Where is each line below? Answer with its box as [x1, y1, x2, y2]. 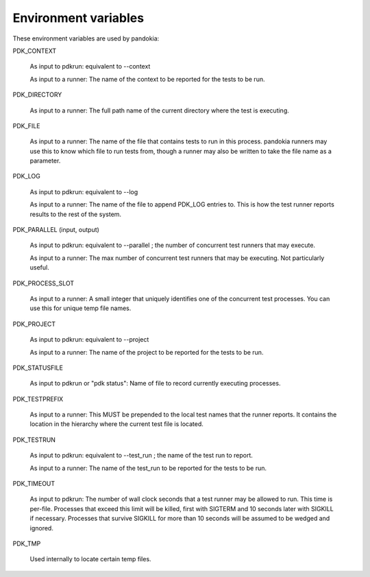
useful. [29, 263, 49, 272]
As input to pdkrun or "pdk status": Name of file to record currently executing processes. [29, 379, 281, 388]
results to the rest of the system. [29, 210, 122, 218]
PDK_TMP [12, 539, 41, 547]
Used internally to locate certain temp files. [29, 555, 151, 563]
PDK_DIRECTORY [12, 91, 62, 99]
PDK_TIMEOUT [12, 480, 56, 488]
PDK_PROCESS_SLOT [12, 279, 75, 287]
